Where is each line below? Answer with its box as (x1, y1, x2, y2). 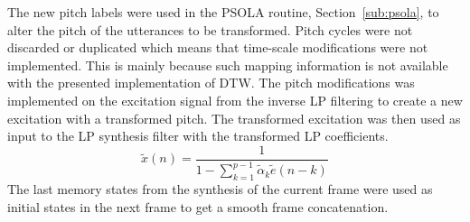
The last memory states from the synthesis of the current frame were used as (7, 179, 433, 198)
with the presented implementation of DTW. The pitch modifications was (7, 73, 415, 92)
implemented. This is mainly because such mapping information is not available (7, 55, 448, 74)
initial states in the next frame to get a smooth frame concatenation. (7, 197, 389, 216)
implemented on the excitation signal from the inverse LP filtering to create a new (7, 90, 463, 109)
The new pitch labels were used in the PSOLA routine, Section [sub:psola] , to (7, 3, 439, 21)
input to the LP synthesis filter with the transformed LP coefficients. (7, 126, 389, 145)
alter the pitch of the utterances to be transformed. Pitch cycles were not (7, 20, 413, 39)
